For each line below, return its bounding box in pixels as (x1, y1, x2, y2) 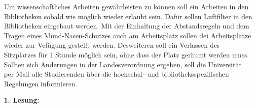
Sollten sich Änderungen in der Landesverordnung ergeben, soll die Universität (4, 59, 242, 69)
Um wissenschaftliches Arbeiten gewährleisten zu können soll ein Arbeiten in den (4, 1, 249, 11)
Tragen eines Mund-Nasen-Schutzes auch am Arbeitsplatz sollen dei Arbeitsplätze (4, 30, 251, 40)
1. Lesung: (4, 95, 39, 105)
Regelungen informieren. (4, 78, 77, 88)
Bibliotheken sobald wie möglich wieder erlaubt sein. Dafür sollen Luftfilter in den (4, 11, 253, 21)
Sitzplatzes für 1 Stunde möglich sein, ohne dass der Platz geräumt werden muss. (4, 49, 249, 59)
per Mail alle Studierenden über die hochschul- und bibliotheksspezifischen (4, 69, 229, 79)
